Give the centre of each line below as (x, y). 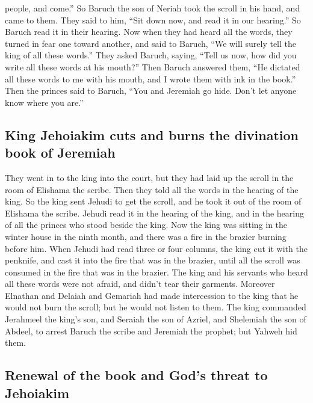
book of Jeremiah (60, 152)
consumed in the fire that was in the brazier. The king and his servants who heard (156, 272)
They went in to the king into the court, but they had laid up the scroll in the (149, 177)
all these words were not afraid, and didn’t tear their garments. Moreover (140, 284)
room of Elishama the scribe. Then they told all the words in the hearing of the (152, 189)
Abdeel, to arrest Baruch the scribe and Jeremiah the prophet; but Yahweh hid (151, 331)
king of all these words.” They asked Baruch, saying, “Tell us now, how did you (151, 55)
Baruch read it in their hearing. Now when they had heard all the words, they (149, 32)
